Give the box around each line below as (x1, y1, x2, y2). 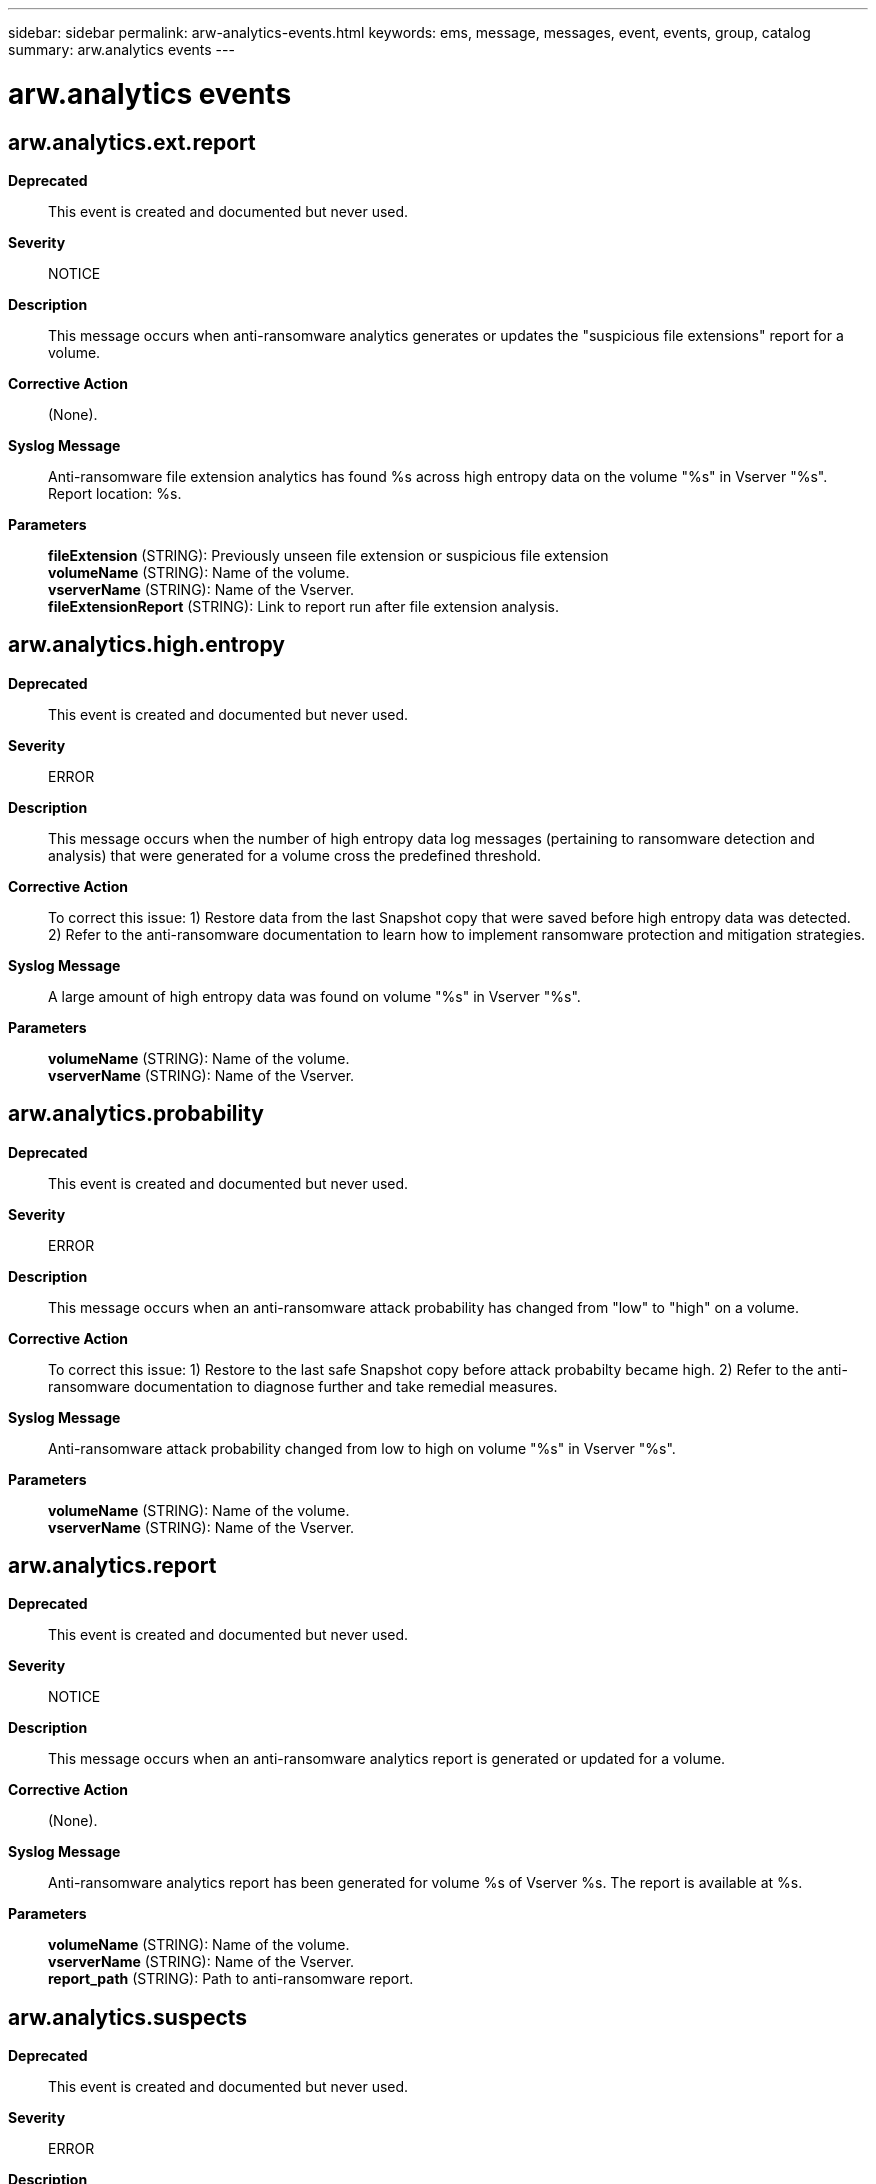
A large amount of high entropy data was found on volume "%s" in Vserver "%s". (48, 987, 581, 1005)
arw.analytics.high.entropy (8, 632, 285, 658)
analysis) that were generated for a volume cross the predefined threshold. (48, 846, 542, 864)
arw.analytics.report (8, 1553, 217, 1579)
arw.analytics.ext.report (8, 129, 256, 155)
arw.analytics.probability (8, 1101, 265, 1127)
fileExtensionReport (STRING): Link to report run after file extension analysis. (48, 597, 560, 615)
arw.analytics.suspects (8, 2004, 248, 2030)
